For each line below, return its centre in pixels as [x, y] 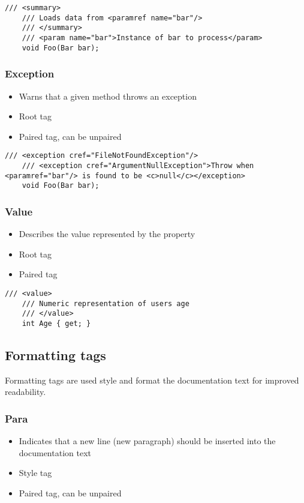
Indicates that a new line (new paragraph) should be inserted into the [147, 441]
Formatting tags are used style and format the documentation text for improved [152, 380]
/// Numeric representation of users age [106, 303]
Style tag [35, 473]
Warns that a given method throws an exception [108, 96]
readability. [25, 392]
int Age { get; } [56, 323]
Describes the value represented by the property [107, 234]
